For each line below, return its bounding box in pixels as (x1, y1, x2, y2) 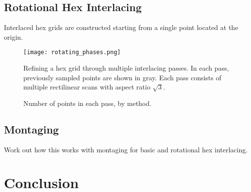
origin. (4, 31, 23, 42)
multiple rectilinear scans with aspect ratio (23, 82, 151, 92)
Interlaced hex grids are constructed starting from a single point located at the (4, 22, 238, 32)
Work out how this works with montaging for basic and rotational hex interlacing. (4, 144, 248, 154)
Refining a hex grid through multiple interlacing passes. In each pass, (23, 63, 229, 73)
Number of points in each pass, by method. (23, 98, 151, 108)
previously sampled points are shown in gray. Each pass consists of (23, 72, 221, 82)
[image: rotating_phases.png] (23, 49, 121, 56)
